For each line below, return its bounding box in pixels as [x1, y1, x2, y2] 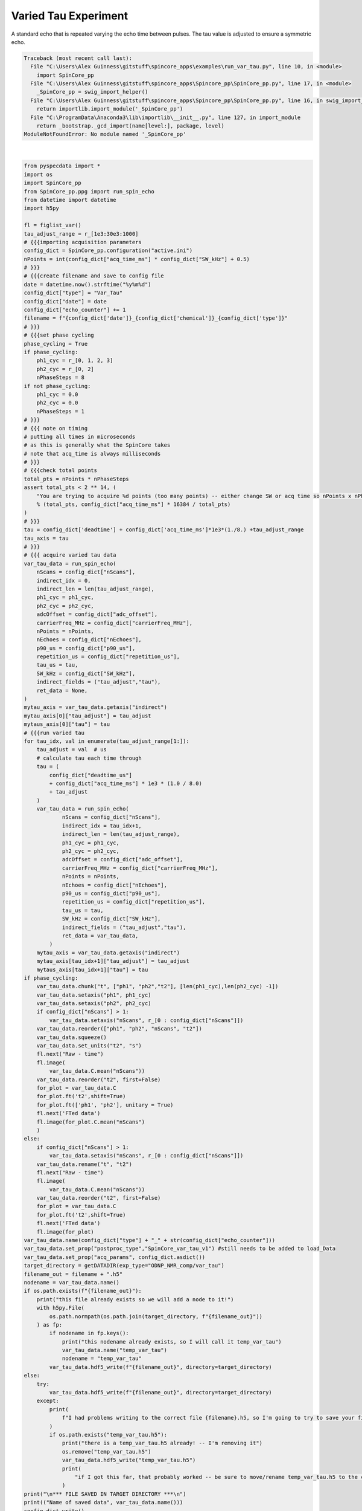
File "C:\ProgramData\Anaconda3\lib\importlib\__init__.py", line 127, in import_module [30, 114, 301, 121]
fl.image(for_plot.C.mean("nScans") [36, 1118, 145, 1125]
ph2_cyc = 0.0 [36, 400, 78, 406]
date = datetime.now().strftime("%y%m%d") [24, 281, 151, 288]
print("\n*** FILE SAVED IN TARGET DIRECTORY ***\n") [24, 1490, 186, 1497]
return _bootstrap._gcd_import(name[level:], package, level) [36, 123, 224, 129]
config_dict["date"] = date [24, 298, 107, 305]
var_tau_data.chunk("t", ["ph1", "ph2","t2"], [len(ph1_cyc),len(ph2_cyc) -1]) [36, 983, 279, 990]
